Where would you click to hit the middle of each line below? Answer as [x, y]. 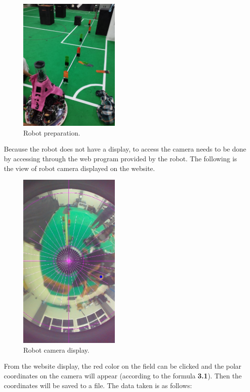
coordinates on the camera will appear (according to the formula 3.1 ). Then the [123, 375]
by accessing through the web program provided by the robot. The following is [121, 159]
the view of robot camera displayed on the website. [79, 168]
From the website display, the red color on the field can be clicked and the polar [123, 366]
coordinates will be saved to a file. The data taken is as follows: [98, 385]
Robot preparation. [52, 132]
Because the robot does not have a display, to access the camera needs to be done [125, 149]
